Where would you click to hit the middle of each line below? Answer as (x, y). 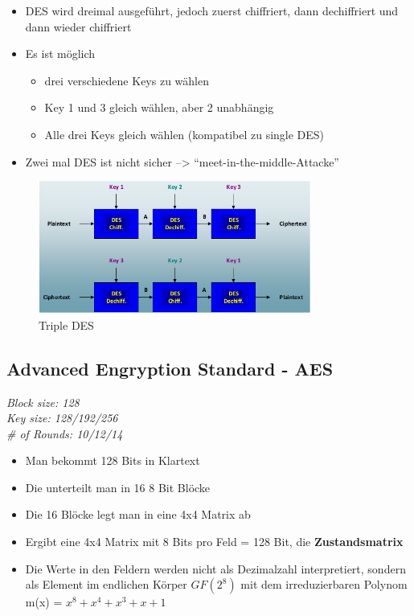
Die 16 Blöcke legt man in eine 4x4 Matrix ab (138, 514)
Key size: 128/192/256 (62, 418)
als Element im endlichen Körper (106, 584)
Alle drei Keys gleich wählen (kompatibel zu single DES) (184, 134)
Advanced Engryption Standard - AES (170, 368)
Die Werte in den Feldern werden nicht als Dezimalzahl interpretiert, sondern (215, 568)
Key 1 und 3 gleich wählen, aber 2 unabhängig (159, 107)
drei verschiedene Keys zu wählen (127, 80)
